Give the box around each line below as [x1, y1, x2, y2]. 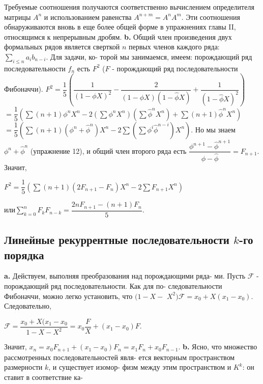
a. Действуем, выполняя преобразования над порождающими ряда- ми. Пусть [4, 270, 246, 281]
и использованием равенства [44, 11, 132, 22]
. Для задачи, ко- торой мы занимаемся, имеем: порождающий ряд [46, 51, 252, 62]
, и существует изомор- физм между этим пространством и [48, 362, 231, 372]
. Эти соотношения [181, 11, 240, 22]
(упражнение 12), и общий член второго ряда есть [30, 145, 187, 156]
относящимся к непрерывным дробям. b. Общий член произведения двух [4, 31, 232, 42]
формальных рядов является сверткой [4, 41, 120, 52]
